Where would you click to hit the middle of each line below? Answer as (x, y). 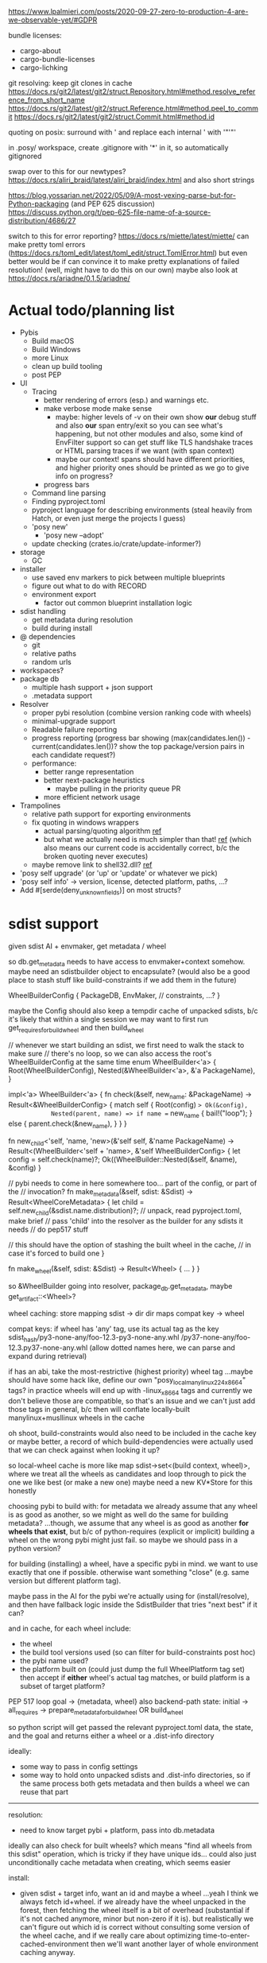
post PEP (46, 374)
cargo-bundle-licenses (57, 59)
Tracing (44, 391)
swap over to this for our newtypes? (67, 171)
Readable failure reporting (74, 729)
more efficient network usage (92, 797)
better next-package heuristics (94, 780)
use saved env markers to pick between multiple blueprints (128, 577)
